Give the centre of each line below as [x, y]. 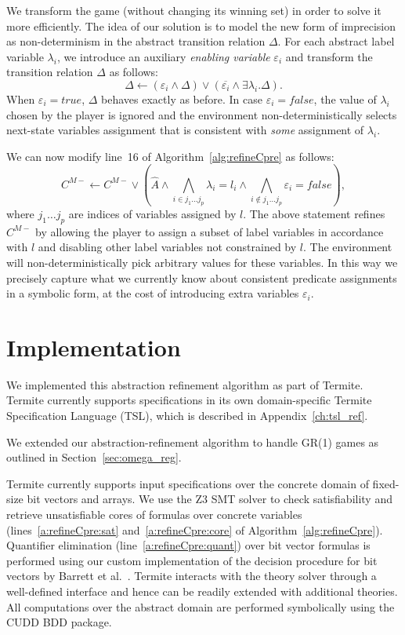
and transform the [329, 56]
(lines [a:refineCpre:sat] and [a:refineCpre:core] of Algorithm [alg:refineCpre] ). [195, 529]
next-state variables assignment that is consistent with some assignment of [185, 130]
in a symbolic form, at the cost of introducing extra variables [153, 293]
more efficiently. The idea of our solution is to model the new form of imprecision [201, 26]
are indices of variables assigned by [152, 213]
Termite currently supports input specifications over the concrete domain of [188, 483]
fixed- [386, 483]
